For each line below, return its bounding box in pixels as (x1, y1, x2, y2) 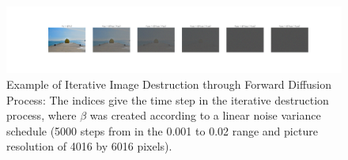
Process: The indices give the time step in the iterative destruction (6, 91, 329, 108)
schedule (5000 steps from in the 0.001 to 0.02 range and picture (6, 122, 318, 139)
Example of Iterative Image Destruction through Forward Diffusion (6, 76, 332, 93)
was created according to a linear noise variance (89, 107, 321, 124)
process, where (6, 107, 77, 124)
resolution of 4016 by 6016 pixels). (6, 138, 172, 154)
